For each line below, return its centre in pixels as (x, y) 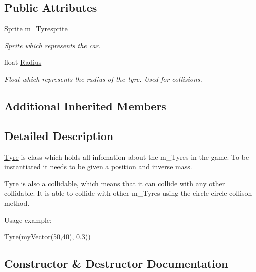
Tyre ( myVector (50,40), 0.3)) (47, 237)
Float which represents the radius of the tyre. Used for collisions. (103, 79)
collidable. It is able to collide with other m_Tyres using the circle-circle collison (128, 193)
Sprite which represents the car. (52, 45)
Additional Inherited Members (85, 106)
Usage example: (28, 220)
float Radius (23, 62)
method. (17, 202)
